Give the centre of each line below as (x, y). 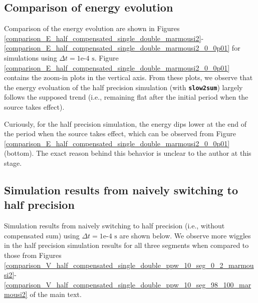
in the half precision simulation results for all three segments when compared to (126, 245)
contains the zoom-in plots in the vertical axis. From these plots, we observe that (128, 77)
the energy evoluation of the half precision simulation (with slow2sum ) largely (123, 87)
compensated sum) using (42, 235)
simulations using (31, 57)
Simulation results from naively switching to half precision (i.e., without (114, 226)
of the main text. (56, 294)
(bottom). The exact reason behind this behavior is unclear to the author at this (128, 153)
